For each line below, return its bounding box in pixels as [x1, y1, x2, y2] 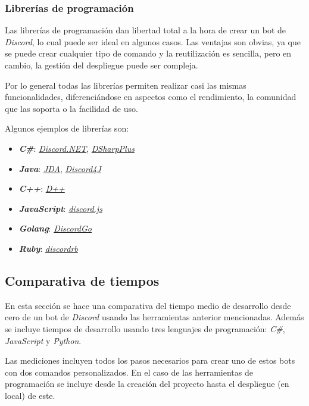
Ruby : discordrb [18, 242, 78, 254]
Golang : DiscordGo [18, 222, 92, 235]
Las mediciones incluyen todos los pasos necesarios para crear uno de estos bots [5, 354, 295, 367]
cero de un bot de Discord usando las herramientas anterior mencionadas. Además [5, 311, 304, 323]
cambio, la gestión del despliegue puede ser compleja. [5, 59, 198, 71]
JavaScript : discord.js [18, 202, 102, 214]
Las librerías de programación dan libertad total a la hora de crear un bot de [5, 24, 286, 36]
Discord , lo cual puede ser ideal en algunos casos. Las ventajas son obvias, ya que [5, 35, 301, 48]
